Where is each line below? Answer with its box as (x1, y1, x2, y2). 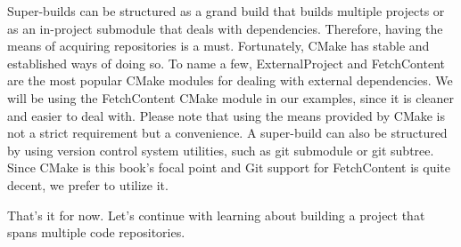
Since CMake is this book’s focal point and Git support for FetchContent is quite (7, 158, 451, 177)
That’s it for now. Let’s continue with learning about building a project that (7, 205, 425, 224)
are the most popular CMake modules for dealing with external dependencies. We (7, 71, 453, 90)
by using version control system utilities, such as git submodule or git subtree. (7, 140, 434, 159)
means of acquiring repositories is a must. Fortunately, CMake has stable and (7, 36, 430, 55)
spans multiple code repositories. (7, 223, 185, 242)
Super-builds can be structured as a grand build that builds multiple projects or (7, 2, 445, 20)
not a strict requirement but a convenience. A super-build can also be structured (7, 123, 448, 142)
